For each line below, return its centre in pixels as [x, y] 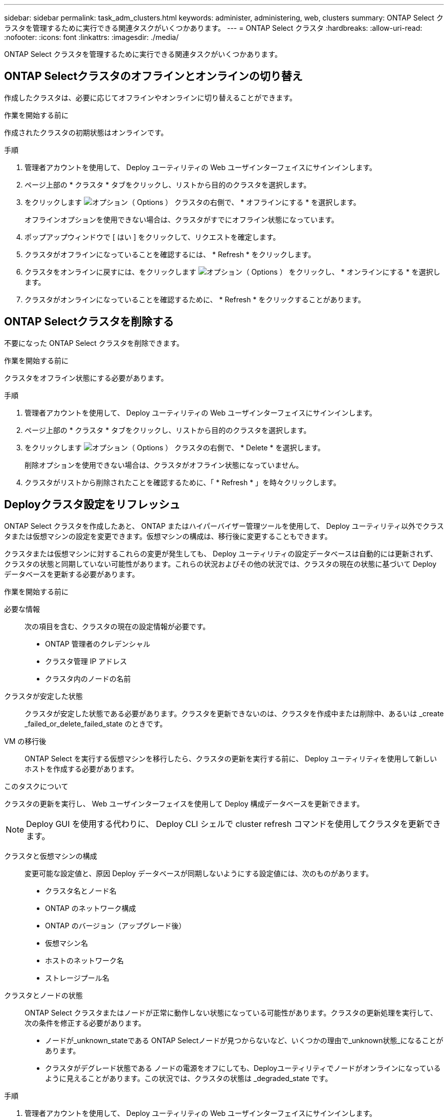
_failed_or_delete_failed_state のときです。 [96, 723]
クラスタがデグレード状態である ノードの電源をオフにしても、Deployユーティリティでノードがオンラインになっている [243, 1068]
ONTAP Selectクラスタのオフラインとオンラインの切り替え [153, 76]
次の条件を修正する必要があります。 [85, 1023]
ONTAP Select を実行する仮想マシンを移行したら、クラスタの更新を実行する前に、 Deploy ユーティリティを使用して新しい [231, 758]
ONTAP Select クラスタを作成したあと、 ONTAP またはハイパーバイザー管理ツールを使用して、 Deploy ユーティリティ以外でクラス [224, 526]
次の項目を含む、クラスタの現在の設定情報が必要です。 [117, 626]
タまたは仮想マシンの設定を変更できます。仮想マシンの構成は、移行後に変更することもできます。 [168, 536]
